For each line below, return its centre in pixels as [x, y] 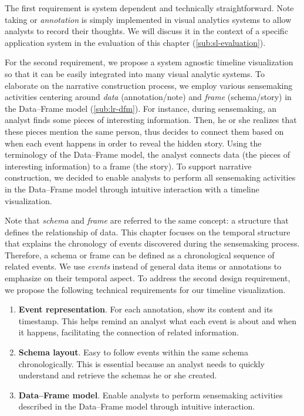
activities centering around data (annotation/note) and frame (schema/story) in [148, 97]
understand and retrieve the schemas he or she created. [118, 375]
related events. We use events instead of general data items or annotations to [143, 266]
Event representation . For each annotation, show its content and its [146, 309]
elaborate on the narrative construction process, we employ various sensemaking [149, 85]
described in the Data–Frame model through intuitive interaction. [137, 406]
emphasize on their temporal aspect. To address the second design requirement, [148, 278]
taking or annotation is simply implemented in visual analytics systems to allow [148, 19]
